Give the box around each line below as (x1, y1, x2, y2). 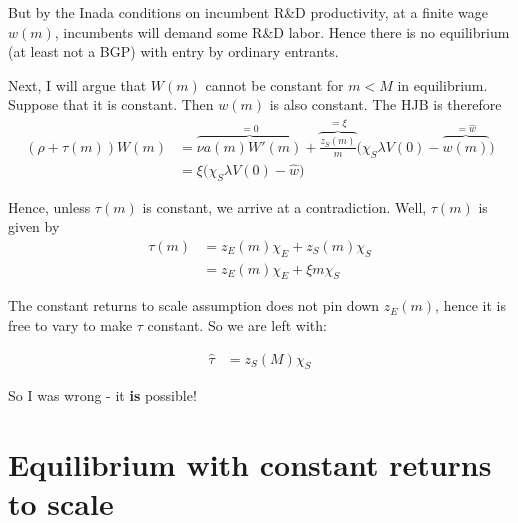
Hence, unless (8, 196, 91, 217)
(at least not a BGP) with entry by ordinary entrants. (8, 41, 339, 62)
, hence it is (435, 295, 506, 316)
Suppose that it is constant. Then (8, 94, 214, 115)
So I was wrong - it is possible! (8, 385, 197, 406)
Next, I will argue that (8, 74, 147, 95)
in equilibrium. (397, 74, 488, 95)
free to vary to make (8, 315, 133, 336)
